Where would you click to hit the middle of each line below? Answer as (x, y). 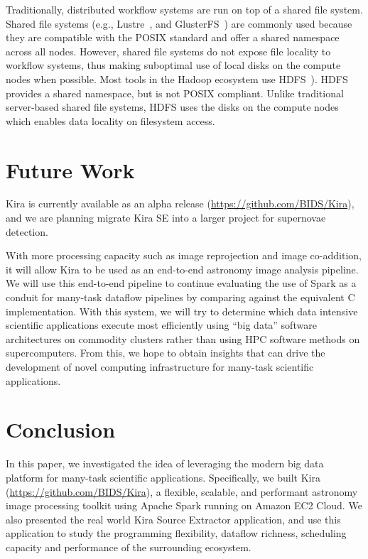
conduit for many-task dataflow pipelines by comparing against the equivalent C (180, 297)
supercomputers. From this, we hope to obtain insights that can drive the (166, 353)
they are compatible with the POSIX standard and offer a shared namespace (173, 37)
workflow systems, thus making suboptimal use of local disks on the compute (173, 65)
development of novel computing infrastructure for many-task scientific (160, 367)
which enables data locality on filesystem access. (110, 120)
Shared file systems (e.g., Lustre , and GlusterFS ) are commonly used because (179, 23)
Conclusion (61, 429)
